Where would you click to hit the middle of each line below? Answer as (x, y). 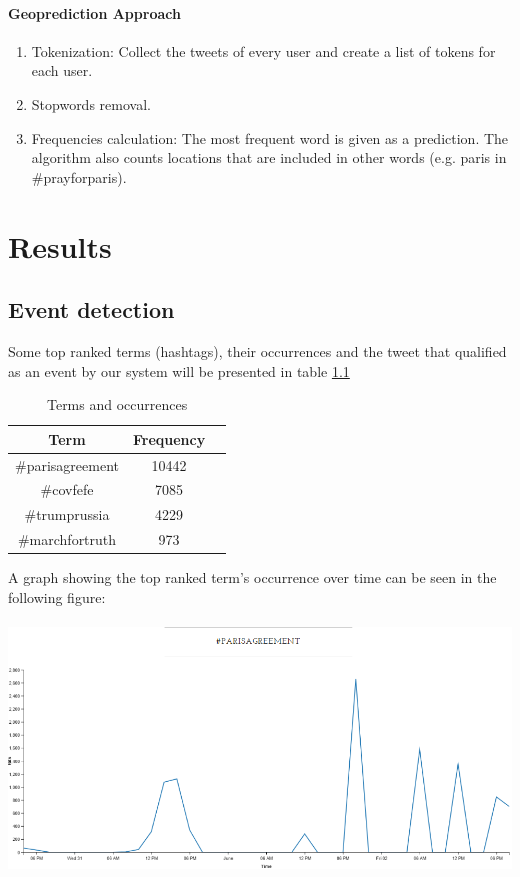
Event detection (91, 309)
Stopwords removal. (91, 103)
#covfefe (67, 489)
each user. (62, 70)
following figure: (57, 596)
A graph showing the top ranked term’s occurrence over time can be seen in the (252, 577)
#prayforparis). (79, 176)
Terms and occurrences (117, 404)
